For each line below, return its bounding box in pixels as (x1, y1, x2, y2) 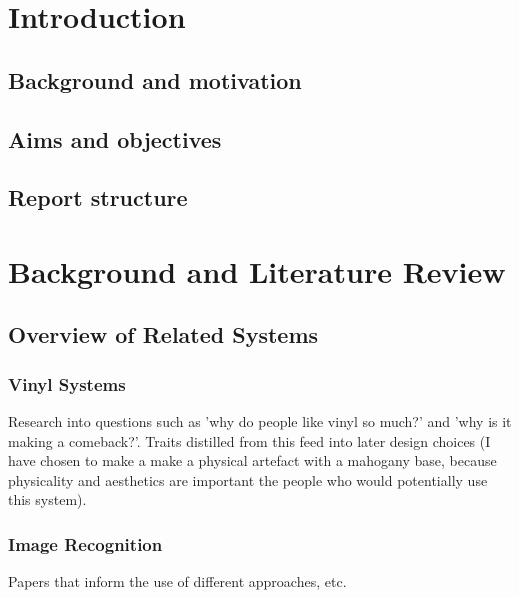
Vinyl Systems (8, 371, 126, 396)
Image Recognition (8, 531, 163, 556)
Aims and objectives (8, 123, 222, 154)
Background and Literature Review (8, 250, 506, 291)
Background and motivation (8, 64, 302, 95)
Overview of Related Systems (8, 319, 319, 350)
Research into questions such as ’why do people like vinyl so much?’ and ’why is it (8, 411, 512, 432)
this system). (8, 489, 87, 510)
